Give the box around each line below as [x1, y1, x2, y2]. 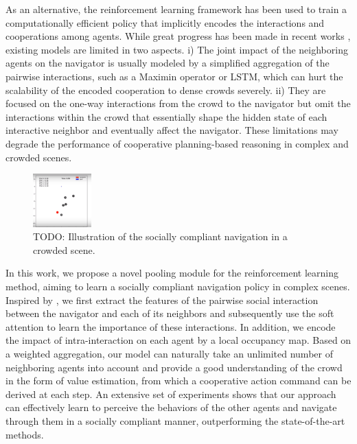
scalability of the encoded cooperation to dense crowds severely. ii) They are [5, 82, 326, 97]
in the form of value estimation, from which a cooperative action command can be [5, 373, 352, 388]
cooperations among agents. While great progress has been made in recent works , [5, 29, 351, 43]
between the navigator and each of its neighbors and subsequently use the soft [5, 306, 334, 320]
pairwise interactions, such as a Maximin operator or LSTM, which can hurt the [5, 69, 343, 83]
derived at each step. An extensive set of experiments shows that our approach [5, 386, 336, 401]
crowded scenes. [5, 150, 72, 164]
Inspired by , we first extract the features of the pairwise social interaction [5, 292, 319, 307]
